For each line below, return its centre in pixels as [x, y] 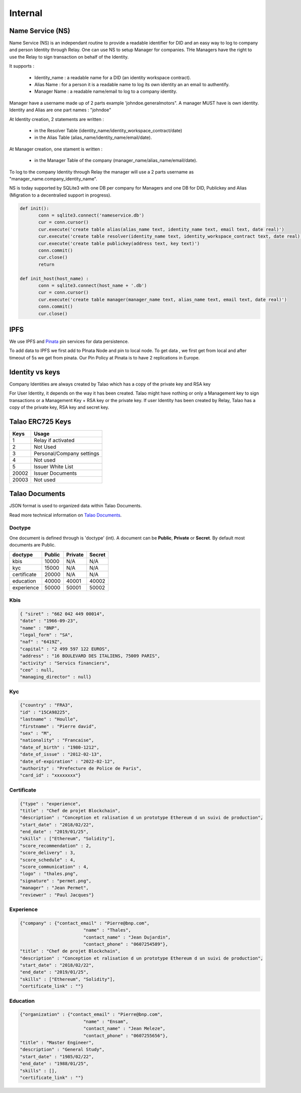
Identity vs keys [35, 372]
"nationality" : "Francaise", [57, 740]
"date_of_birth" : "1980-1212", [60, 747]
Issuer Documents [55, 473]
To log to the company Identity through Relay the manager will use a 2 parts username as [102, 172]
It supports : [22, 66]
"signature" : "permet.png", [56, 881]
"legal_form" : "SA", [46, 635]
